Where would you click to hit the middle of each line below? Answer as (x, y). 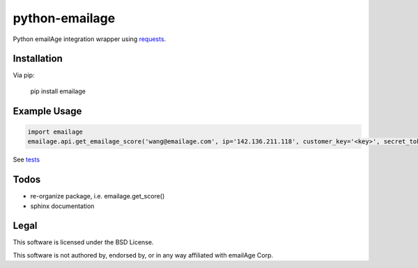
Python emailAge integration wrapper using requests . (90, 39)
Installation (38, 59)
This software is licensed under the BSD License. (83, 242)
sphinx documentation (62, 206)
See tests (26, 159)
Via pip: (24, 75)
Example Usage (47, 111)
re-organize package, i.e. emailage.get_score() (98, 196)
